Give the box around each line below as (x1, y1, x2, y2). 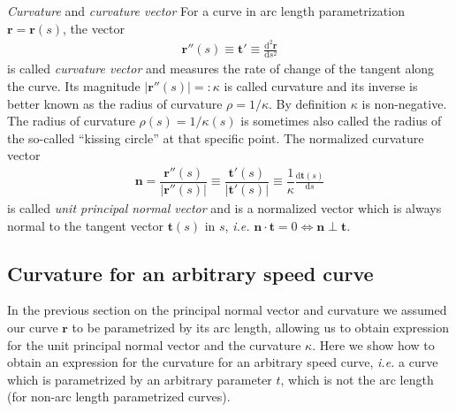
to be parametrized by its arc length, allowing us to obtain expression (72, 318, 449, 337)
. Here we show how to (312, 335, 435, 354)
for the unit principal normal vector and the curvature (7, 335, 301, 354)
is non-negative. (361, 94, 447, 112)
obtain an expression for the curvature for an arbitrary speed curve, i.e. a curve (7, 353, 438, 371)
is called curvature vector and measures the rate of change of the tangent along (7, 59, 435, 78)
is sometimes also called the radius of (240, 111, 442, 130)
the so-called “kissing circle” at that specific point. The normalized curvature (7, 128, 424, 147)
